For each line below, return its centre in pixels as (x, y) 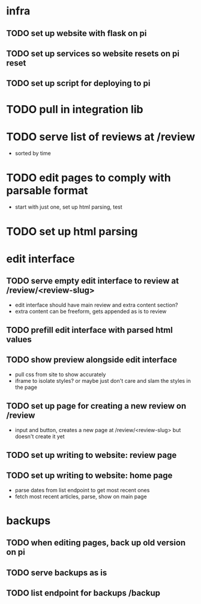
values (19, 340)
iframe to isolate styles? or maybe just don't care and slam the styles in (103, 380)
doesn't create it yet (40, 436)
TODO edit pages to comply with (88, 178)
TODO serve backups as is (57, 572)
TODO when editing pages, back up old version (96, 543)
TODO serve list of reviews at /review (101, 137)
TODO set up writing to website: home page (89, 476)
